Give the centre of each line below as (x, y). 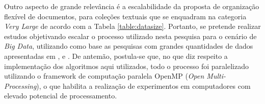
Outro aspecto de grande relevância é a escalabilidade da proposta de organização (132, 6)
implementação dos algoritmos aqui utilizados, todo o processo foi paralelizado (127, 66)
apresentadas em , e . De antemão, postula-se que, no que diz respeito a (116, 56)
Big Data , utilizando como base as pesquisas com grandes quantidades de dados (129, 46)
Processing (20, 85)
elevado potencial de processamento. (61, 96)
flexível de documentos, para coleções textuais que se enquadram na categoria (125, 16)
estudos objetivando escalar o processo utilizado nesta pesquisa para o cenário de (130, 36)
